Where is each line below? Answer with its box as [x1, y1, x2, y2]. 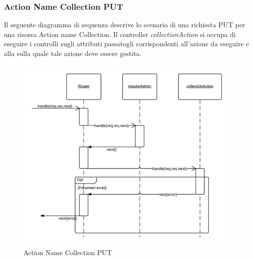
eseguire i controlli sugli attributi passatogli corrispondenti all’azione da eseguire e [4, 38, 249, 49]
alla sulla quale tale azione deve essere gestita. [4, 48, 142, 58]
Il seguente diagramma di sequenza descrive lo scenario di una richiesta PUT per [4, 19, 245, 30]
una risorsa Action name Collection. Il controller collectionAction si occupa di [4, 29, 236, 39]
